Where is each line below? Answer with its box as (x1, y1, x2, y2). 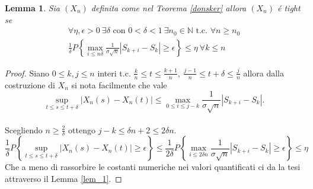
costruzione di (5, 78, 55, 91)
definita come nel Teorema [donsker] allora (91, 2, 247, 14)
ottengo (68, 123, 95, 136)
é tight (277, 2, 301, 14)
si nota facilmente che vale (71, 78, 167, 91)
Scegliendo (5, 123, 43, 136)
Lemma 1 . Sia (5, 2, 60, 14)
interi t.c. (97, 66, 131, 79)
